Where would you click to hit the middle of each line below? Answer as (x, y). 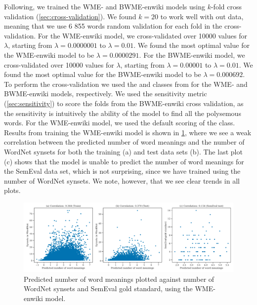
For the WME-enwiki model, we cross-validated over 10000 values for (142, 35)
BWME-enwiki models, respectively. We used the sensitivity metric (106, 94)
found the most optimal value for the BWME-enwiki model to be (103, 74)
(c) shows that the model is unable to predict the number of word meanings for (124, 161)
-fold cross (226, 6)
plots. (12, 190)
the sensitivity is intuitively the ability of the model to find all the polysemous (123, 113)
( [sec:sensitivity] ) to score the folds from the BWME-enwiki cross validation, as (124, 103)
